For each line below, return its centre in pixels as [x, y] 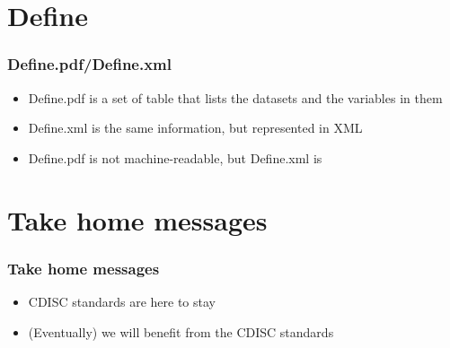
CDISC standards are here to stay [122, 301]
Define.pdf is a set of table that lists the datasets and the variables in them [235, 97]
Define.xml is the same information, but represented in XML [195, 128]
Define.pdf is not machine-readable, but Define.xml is [175, 157]
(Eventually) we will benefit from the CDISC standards [181, 331]
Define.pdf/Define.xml [89, 64]
